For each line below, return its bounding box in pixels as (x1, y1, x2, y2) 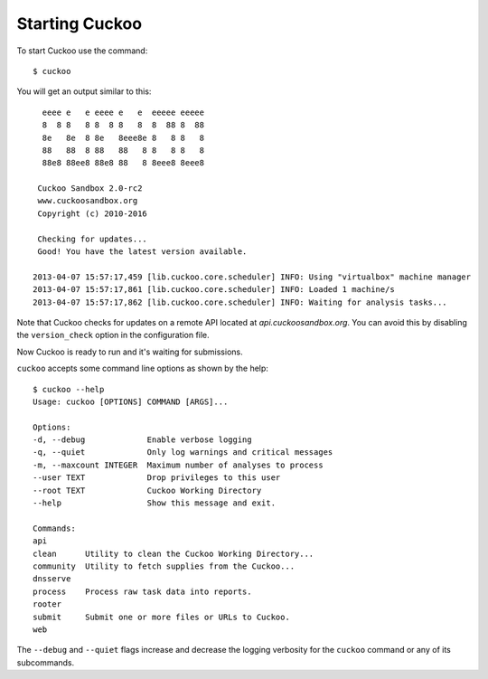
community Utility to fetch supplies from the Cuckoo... (33, 561, 296, 571)
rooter (33, 599, 62, 609)
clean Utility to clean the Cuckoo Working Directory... (33, 548, 314, 559)
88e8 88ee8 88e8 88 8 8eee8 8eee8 (42, 158, 205, 168)
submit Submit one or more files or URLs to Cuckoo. (33, 611, 291, 622)
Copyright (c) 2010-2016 (37, 208, 148, 219)
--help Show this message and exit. (33, 498, 276, 508)
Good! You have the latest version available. (37, 247, 248, 257)
